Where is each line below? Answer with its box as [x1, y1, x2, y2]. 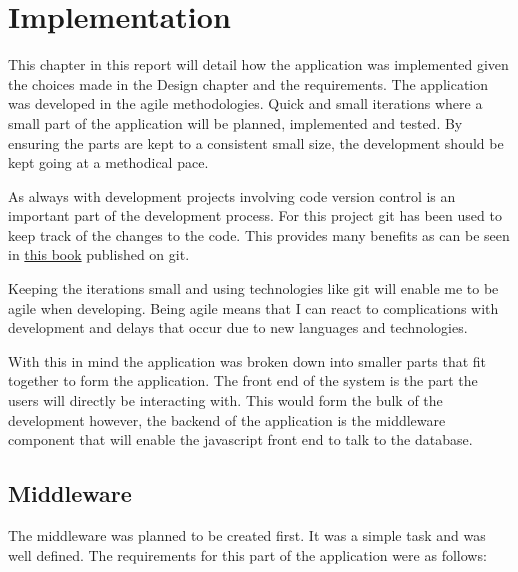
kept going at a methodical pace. [8, 152, 209, 173]
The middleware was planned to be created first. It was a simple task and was [8, 525, 486, 546]
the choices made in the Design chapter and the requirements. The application [8, 73, 489, 94]
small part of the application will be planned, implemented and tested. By [8, 112, 463, 133]
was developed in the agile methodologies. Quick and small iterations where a [8, 93, 483, 114]
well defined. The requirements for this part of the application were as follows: [8, 544, 487, 565]
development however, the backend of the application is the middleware [8, 409, 446, 430]
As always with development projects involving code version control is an [8, 185, 456, 206]
